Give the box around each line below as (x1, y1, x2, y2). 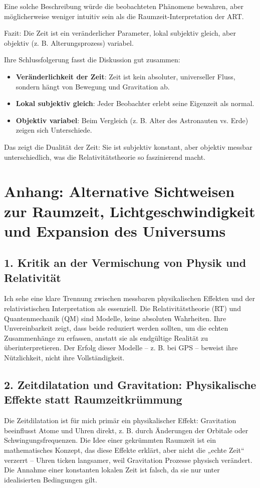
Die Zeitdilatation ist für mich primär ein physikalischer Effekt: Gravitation (4, 415, 236, 426)
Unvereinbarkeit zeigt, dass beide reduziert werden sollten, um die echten (4, 323, 228, 333)
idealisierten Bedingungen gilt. (4, 474, 97, 484)
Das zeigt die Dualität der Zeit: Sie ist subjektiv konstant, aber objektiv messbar (4, 141, 252, 152)
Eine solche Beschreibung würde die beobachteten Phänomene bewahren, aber (4, 1, 244, 11)
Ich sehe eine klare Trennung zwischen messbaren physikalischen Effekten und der (4, 293, 255, 304)
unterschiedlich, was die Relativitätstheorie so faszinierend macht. (4, 151, 206, 162)
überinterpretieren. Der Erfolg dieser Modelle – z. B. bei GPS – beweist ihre (4, 342, 238, 353)
